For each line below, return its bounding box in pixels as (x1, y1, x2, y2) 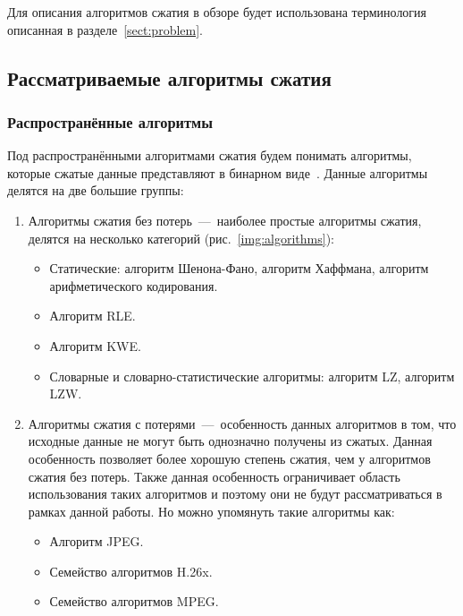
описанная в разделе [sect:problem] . (7, 20, 203, 38)
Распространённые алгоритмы (7, 110, 213, 133)
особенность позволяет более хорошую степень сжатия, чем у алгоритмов (28, 449, 431, 467)
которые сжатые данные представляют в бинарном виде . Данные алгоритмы (7, 163, 428, 182)
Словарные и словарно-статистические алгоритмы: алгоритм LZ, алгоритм (49, 366, 455, 385)
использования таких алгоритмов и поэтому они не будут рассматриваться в (28, 484, 442, 503)
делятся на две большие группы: (7, 181, 184, 200)
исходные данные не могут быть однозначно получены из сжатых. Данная (28, 432, 433, 450)
